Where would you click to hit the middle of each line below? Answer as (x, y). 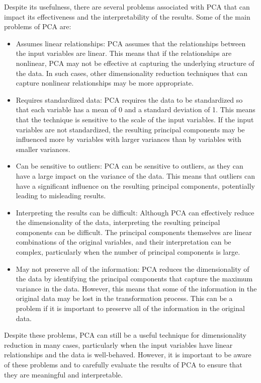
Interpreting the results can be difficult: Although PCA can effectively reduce (135, 212)
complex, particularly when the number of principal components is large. (128, 252)
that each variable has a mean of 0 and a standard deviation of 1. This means (136, 109)
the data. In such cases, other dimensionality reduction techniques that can (132, 73)
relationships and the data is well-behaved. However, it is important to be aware (128, 355)
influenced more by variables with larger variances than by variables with (128, 139)
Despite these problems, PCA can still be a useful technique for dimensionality (125, 335)
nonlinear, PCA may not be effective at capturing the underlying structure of (135, 63)
